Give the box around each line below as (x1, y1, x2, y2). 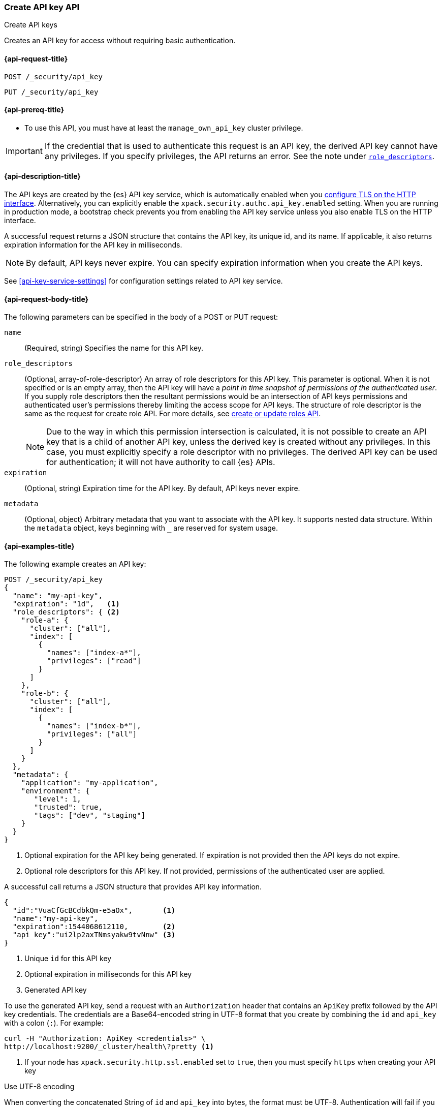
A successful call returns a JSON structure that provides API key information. (4, 882, 262, 891)
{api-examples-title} (4, 541, 75, 550)
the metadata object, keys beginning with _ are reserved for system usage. (24, 524, 278, 533)
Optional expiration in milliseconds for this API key (24, 970, 192, 979)
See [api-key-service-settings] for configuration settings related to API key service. (4, 276, 283, 286)
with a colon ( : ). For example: (4, 1019, 104, 1028)
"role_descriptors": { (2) (12, 608, 120, 617)
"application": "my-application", (21, 779, 159, 787)
